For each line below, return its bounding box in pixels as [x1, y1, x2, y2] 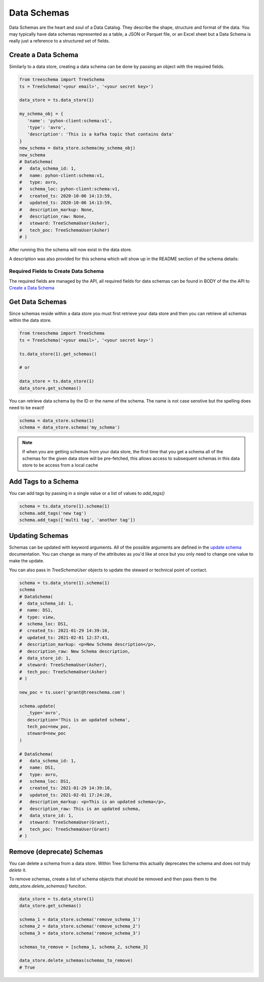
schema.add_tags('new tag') [19, 510, 87, 516]
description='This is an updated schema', [27, 717, 131, 722]
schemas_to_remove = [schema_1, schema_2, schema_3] [19, 944, 149, 950]
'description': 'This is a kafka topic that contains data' [27, 132, 175, 137]
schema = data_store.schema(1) [19, 418, 95, 423]
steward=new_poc [27, 731, 66, 736]
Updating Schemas [9, 531, 68, 540]
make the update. [9, 558, 44, 564]
